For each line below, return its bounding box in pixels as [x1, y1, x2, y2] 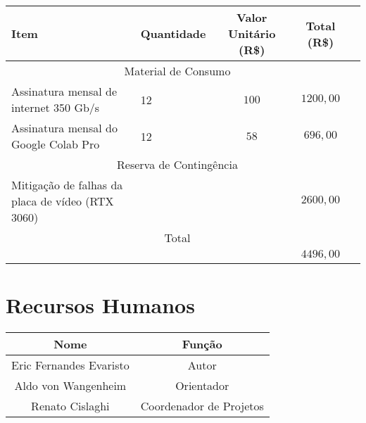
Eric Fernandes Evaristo [11, 357, 130, 374]
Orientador [175, 377, 229, 394]
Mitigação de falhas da [11, 177, 123, 193]
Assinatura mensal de [11, 83, 118, 99]
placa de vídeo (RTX [11, 193, 114, 209]
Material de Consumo [124, 63, 231, 79]
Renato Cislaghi [31, 398, 110, 415]
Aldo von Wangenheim [14, 377, 127, 394]
